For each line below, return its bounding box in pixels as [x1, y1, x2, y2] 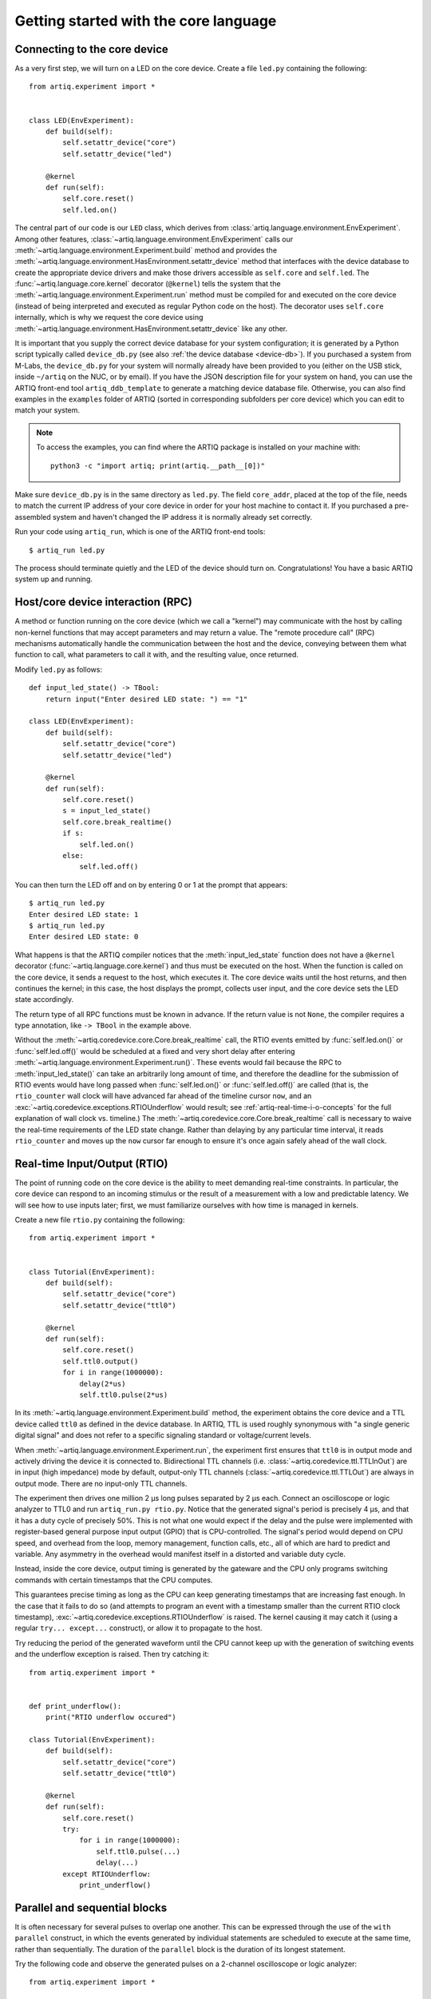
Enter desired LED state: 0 [29, 932, 139, 941]
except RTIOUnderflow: [62, 1869, 152, 1878]
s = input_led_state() [62, 806, 152, 816]
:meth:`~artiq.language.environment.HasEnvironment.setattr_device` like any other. [14, 324, 288, 333]
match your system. [14, 405, 80, 415]
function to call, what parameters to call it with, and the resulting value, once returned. [14, 650, 299, 660]
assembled [14, 512, 51, 521]
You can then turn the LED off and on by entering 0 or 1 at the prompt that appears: [14, 880, 288, 889]
